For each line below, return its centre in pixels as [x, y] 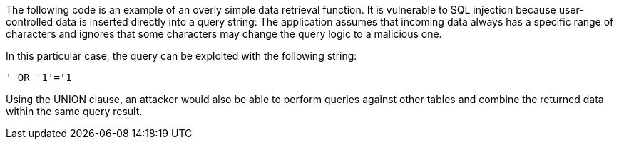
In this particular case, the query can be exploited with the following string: [181, 56]
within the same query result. [74, 111]
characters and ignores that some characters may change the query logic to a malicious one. [224, 34]
